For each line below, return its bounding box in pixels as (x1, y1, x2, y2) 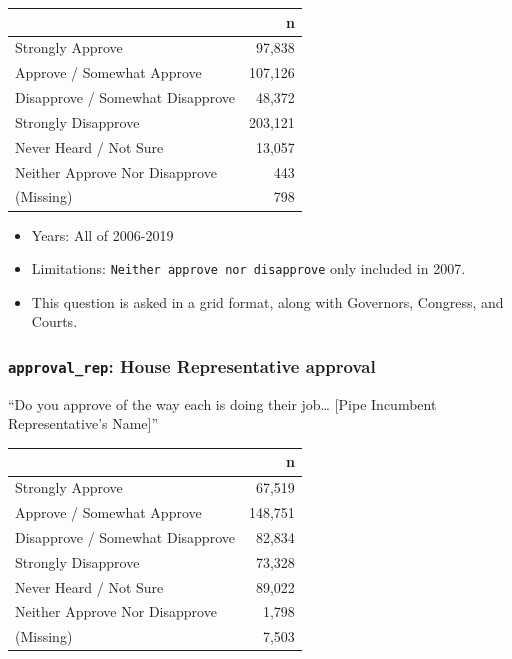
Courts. (31, 311, 78, 332)
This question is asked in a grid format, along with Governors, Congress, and (31, 291, 504, 312)
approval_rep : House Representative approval (8, 353, 376, 378)
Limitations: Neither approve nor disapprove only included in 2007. (31, 258, 466, 279)
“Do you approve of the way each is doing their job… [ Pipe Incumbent (8, 393, 437, 414)
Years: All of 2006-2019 (31, 224, 174, 245)
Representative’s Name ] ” (8, 413, 159, 434)
